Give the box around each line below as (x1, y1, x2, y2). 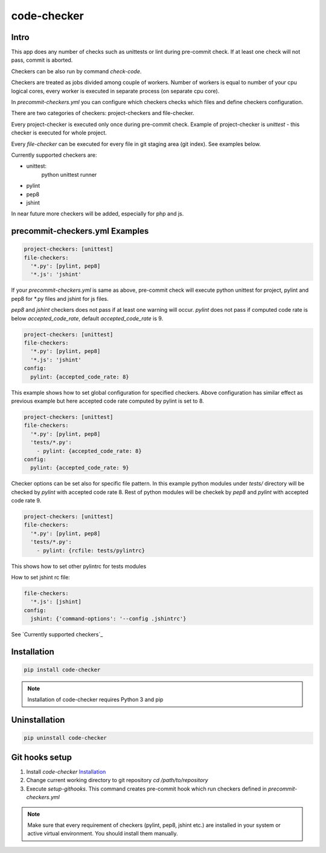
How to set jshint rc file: (11, 573, 71, 581)
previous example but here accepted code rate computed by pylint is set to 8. (11, 397, 205, 404)
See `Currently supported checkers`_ (11, 631, 103, 638)
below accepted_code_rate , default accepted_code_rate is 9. (11, 315, 164, 322)
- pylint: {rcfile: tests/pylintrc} (36, 547, 145, 554)
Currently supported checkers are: (11, 151, 97, 159)
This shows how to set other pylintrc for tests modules (11, 562, 147, 570)
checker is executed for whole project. (11, 129, 107, 136)
